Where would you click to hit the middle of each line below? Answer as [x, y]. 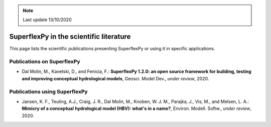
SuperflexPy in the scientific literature [70, 37]
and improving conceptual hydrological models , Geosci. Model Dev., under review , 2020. [115, 78]
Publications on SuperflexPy [45, 62]
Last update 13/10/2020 [47, 20]
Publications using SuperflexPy [48, 91]
